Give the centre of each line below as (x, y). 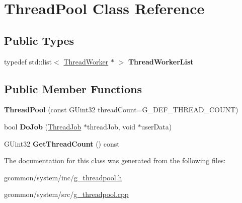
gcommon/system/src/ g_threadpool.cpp (66, 194)
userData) (156, 126)
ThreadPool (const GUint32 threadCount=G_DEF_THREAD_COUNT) (121, 110)
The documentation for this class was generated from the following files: (115, 160)
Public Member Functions (73, 88)
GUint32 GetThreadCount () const (62, 143)
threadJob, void (111, 126)
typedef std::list (28, 61)
